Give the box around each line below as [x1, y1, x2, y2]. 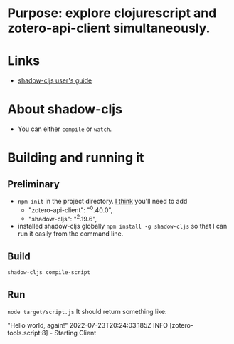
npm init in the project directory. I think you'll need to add [17, 197, 188, 206]
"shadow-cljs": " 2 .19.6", [28, 213, 97, 223]
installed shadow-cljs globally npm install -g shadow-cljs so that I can [17, 222, 228, 231]
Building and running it [7, 150, 144, 166]
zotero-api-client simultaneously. [7, 20, 211, 36]
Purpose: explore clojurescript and [7, 5, 217, 21]
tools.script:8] [7, 329, 48, 337]
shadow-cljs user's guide [17, 76, 92, 85]
